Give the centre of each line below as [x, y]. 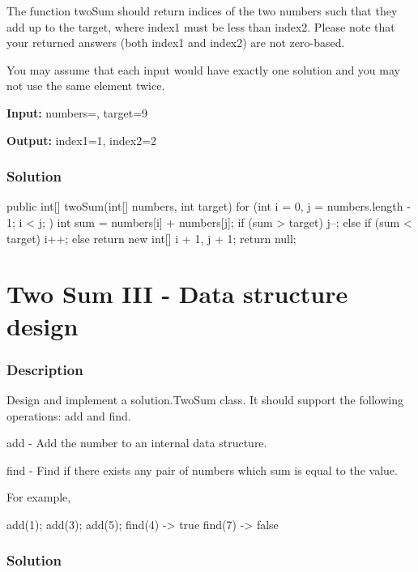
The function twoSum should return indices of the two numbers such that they [202, 11]
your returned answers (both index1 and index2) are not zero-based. [176, 43]
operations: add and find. [69, 415]
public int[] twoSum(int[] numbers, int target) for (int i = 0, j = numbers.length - [209, 206]
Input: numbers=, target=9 [77, 112]
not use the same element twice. [86, 85]
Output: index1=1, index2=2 [82, 140]
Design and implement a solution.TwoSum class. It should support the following [205, 399]
